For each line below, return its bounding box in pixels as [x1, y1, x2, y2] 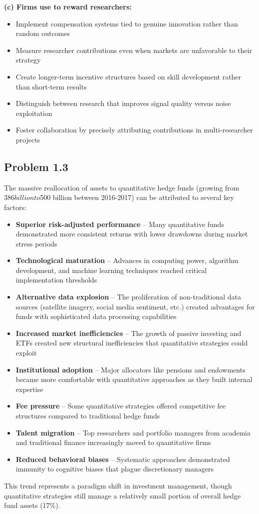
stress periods [15, 238, 57, 248]
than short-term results [15, 81, 87, 91]
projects [15, 134, 40, 144]
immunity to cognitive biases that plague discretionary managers [15, 463, 214, 474]
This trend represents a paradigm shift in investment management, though [4, 480, 232, 490]
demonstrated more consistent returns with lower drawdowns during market [15, 228, 248, 239]
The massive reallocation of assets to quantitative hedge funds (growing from [4, 182, 240, 192]
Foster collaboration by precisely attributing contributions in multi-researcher [15, 124, 253, 135]
